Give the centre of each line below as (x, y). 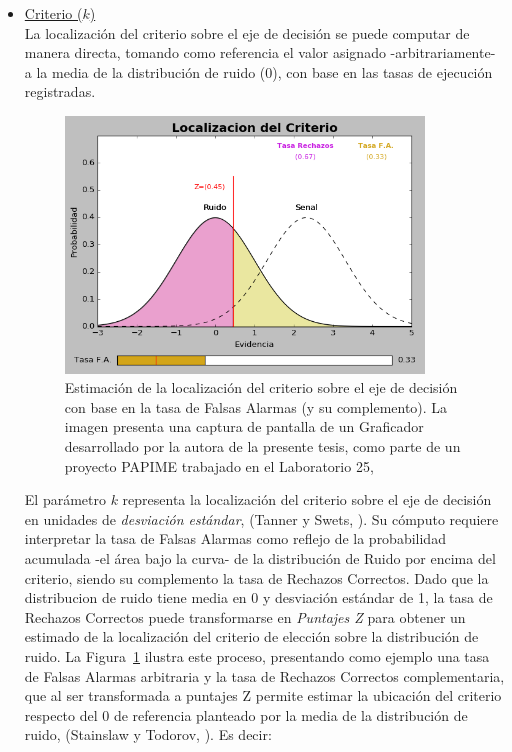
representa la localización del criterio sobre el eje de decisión (307, 499)
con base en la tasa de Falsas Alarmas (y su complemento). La (256, 406)
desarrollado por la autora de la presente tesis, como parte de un (262, 446)
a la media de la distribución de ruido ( (145, 71)
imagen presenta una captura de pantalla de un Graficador (244, 426)
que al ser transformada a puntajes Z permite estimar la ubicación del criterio (263, 695)
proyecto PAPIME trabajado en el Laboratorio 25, (219, 465)
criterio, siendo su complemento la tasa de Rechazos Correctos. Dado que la (256, 577)
